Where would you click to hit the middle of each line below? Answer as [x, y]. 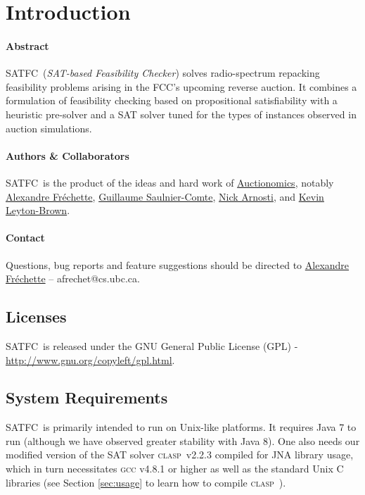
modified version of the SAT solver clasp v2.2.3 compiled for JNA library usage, [180, 455]
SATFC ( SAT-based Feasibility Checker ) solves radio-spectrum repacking [163, 73]
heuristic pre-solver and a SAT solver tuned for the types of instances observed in [181, 114]
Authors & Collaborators [68, 155]
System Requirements [87, 397]
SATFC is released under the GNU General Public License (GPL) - [152, 345]
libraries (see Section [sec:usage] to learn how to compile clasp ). [146, 482]
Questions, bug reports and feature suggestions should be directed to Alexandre [178, 264]
